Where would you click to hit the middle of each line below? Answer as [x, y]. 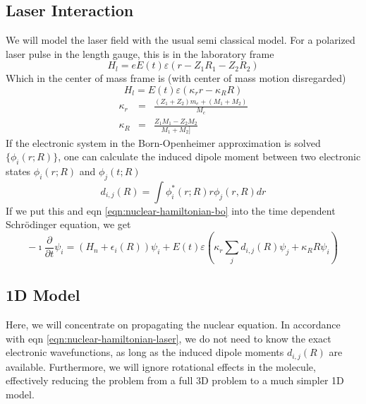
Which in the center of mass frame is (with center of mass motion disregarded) [176, 78]
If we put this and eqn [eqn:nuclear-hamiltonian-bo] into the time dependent [171, 210]
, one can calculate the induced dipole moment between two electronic [209, 156]
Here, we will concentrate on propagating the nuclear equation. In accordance [173, 324]
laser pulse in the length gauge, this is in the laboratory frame [140, 53]
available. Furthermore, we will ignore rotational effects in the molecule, [161, 366]
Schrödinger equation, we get [68, 224]
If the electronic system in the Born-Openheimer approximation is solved [163, 142]
